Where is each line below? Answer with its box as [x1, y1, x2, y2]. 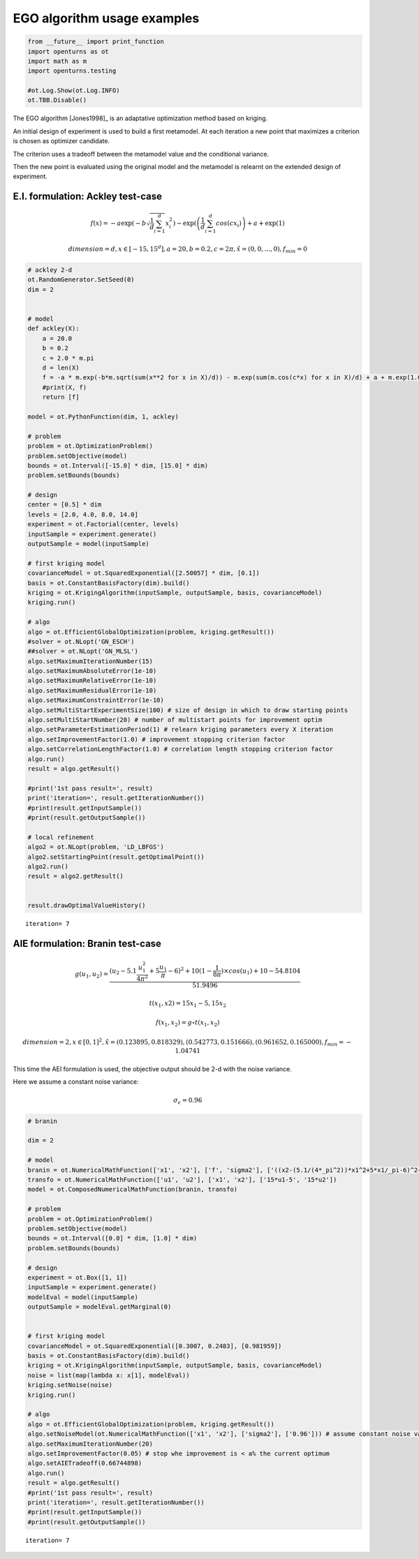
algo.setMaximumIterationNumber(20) [27, 1440, 154, 1448]
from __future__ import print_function [27, 38, 164, 45]
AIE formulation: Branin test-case [13, 938, 162, 950]
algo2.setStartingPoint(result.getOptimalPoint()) [27, 853, 205, 861]
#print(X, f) [42, 383, 87, 391]
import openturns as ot [27, 48, 110, 55]
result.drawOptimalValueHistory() [27, 901, 146, 910]
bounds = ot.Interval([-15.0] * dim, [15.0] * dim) [27, 461, 209, 470]
